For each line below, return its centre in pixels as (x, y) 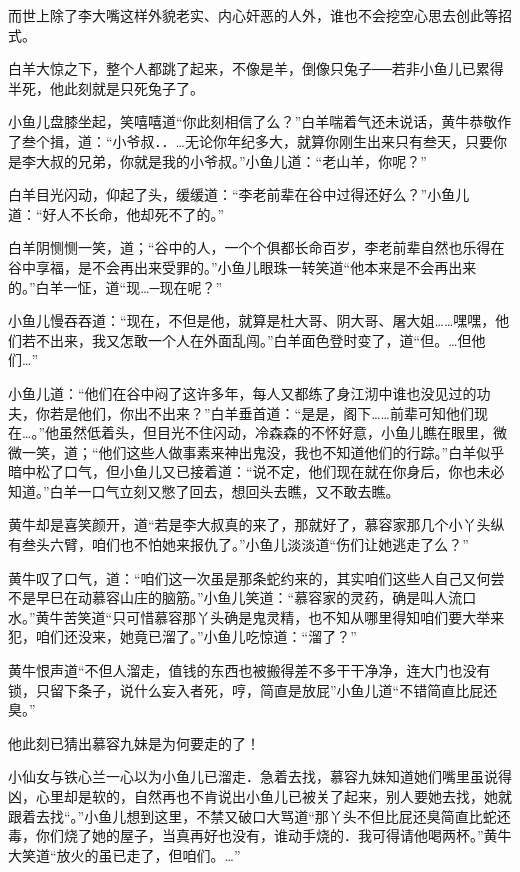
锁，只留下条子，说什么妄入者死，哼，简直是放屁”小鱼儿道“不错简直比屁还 (253, 689)
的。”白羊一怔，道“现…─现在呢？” (115, 286)
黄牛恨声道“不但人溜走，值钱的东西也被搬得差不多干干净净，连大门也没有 (249, 670)
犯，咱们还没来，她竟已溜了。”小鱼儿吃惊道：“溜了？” (182, 636)
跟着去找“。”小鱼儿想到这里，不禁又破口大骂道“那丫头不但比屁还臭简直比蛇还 (259, 815)
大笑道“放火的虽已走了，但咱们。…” (124, 854)
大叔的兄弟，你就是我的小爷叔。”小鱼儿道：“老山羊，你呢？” (231, 160)
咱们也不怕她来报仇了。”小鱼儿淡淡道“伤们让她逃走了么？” (280, 544)
